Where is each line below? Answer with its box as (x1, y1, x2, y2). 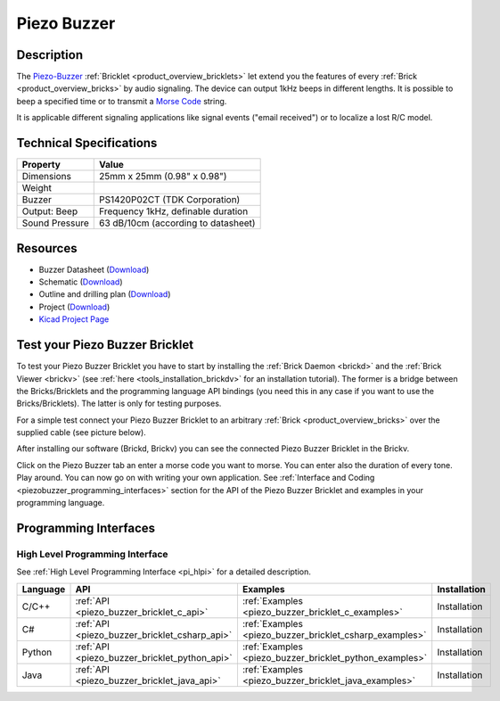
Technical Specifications (16, 136, 158, 151)
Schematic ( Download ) (38, 276, 124, 287)
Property (21, 159, 61, 171)
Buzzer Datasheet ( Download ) (38, 264, 150, 275)
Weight (21, 182, 53, 194)
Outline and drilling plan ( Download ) (38, 289, 171, 300)
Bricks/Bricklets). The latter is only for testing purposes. (16, 398, 222, 409)
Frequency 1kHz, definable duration (99, 205, 249, 218)
